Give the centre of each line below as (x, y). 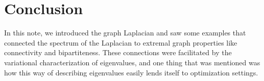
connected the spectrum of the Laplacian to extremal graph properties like (121, 42)
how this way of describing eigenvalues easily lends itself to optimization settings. (131, 72)
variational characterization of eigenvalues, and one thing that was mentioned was (132, 62)
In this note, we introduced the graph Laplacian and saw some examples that (125, 33)
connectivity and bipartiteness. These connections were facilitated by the (118, 52)
